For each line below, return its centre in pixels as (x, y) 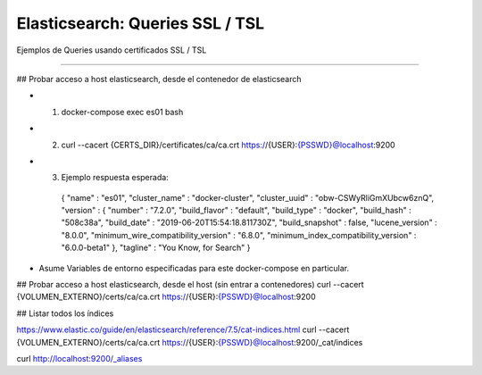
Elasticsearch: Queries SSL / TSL (141, 23)
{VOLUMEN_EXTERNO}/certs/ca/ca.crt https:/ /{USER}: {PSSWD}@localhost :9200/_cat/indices (190, 342)
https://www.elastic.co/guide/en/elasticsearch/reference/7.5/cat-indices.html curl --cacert (183, 329)
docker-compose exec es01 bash (122, 112)
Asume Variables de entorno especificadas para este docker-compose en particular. (194, 268)
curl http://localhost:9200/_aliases (79, 358)
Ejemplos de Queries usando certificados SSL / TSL (112, 50)
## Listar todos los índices (65, 313)
